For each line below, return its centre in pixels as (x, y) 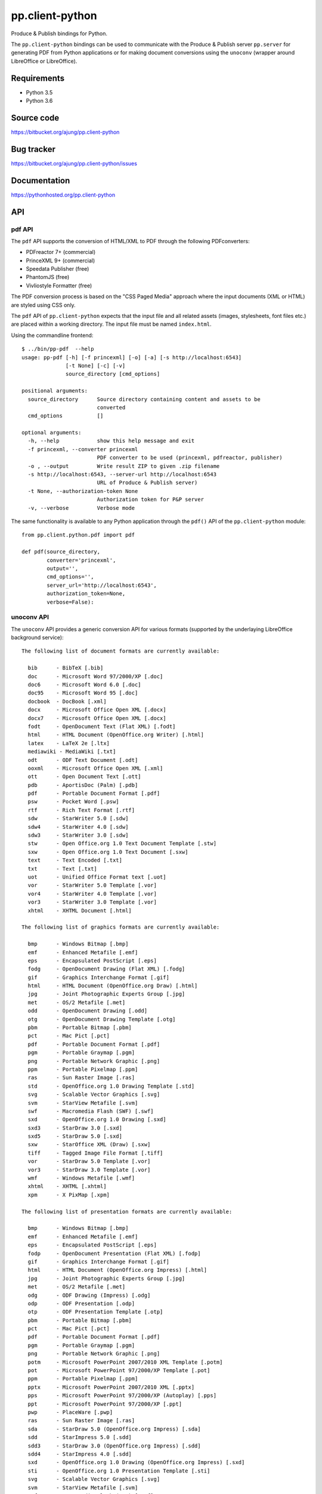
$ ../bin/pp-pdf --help (58, 349)
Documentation (41, 180)
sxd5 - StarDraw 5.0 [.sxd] (75, 1136)
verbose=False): (70, 602)
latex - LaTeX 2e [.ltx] (69, 743)
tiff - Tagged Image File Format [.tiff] (95, 1153)
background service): (37, 638)
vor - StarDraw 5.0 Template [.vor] (89, 1161)
